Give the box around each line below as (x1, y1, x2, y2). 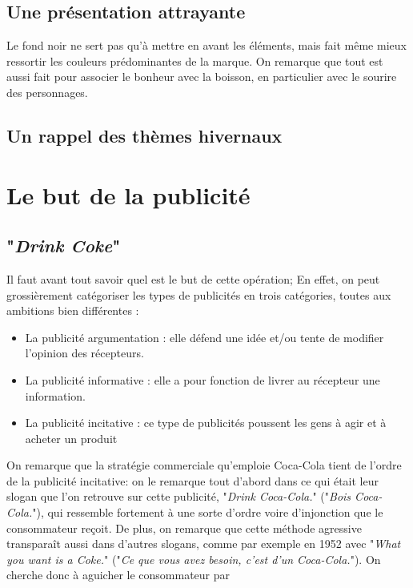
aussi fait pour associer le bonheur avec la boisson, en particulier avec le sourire (6, 68, 397, 85)
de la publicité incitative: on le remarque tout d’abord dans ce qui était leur (6, 472, 379, 489)
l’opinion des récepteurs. (25, 344, 144, 361)
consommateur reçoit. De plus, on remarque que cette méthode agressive (6, 519, 362, 536)
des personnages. (6, 83, 88, 100)
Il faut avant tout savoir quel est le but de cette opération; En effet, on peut (6, 270, 380, 287)
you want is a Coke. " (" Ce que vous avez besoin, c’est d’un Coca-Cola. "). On (6, 550, 381, 567)
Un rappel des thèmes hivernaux (6, 123, 283, 147)
